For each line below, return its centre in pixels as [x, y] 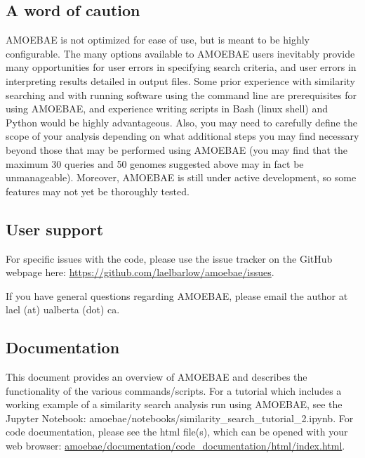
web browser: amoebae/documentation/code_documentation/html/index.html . [175, 446]
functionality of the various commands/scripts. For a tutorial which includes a [174, 390]
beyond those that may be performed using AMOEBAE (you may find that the [177, 149]
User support [55, 229]
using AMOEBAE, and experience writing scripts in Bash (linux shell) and [167, 109]
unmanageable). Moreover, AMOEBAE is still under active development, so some [181, 177]
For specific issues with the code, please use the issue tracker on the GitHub [169, 258]
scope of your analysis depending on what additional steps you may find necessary [182, 136]
